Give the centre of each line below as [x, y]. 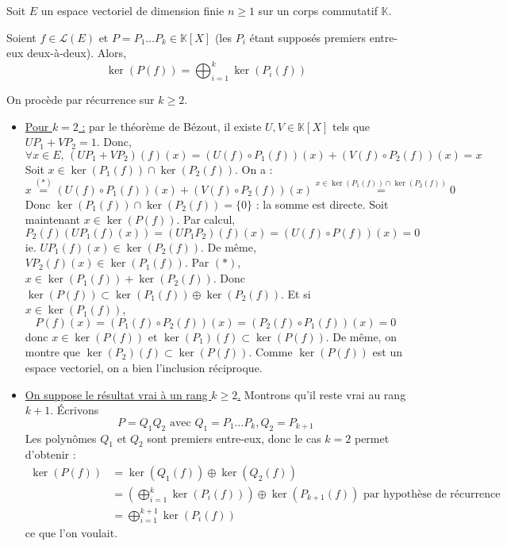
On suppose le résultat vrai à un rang [116, 394]
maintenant [53, 219]
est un [388, 352]
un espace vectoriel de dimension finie [133, 10]
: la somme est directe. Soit [322, 204]
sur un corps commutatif [318, 10]
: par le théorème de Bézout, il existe [172, 126]
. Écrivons [75, 410]
